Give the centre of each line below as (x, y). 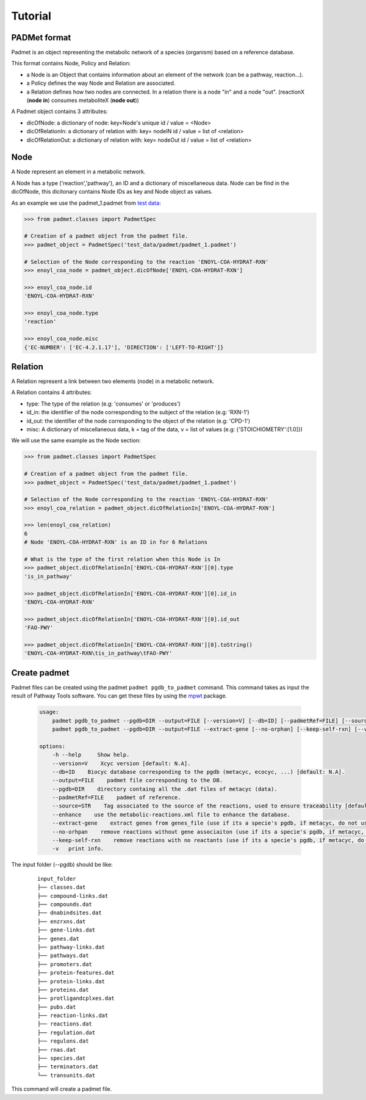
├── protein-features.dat (76, 973)
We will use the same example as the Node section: (76, 440)
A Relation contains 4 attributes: (52, 392)
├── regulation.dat (66, 1033)
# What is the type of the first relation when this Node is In (122, 559)
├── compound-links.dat (73, 896)
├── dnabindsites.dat (70, 913)
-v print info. (78, 849)
